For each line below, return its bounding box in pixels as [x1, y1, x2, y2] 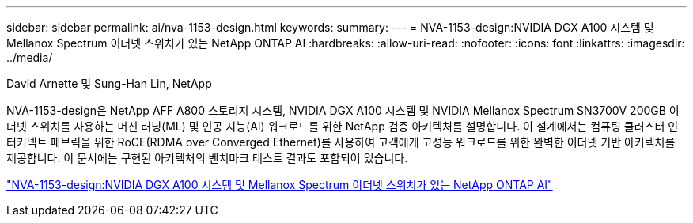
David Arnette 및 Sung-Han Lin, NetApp [6, 77, 212, 90]
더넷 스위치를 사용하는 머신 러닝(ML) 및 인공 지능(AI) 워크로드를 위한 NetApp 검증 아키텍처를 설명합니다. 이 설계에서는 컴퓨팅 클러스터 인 [6, 119, 679, 133]
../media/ [6, 51, 53, 64]
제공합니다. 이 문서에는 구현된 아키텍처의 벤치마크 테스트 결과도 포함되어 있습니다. [6, 151, 408, 164]
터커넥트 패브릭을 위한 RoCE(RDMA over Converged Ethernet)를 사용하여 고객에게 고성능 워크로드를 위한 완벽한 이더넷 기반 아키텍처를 [6, 135, 676, 149]
